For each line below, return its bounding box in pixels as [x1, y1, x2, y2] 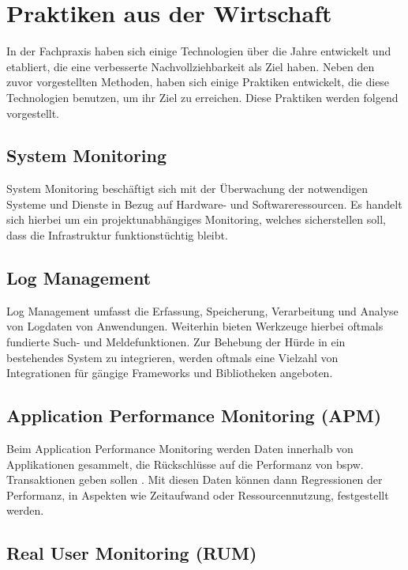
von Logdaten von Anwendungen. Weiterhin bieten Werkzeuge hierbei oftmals [6, 318, 384, 334]
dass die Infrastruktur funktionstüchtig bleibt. [6, 227, 228, 243]
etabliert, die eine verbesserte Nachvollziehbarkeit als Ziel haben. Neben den [6, 58, 375, 74]
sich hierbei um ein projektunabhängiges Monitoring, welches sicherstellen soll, [6, 211, 386, 228]
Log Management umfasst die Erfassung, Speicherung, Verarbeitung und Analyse [6, 302, 399, 319]
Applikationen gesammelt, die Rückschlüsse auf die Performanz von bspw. [6, 455, 364, 472]
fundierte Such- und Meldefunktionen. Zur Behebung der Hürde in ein [6, 334, 346, 350]
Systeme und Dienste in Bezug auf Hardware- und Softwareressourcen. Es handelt [6, 195, 402, 212]
